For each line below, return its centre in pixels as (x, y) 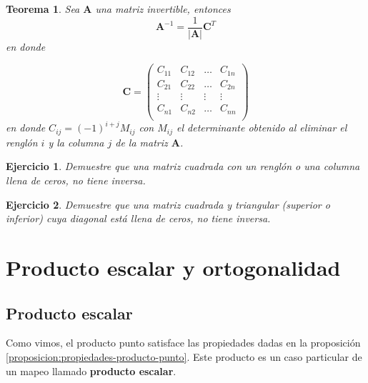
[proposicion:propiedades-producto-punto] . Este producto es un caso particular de (184, 356)
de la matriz (141, 142)
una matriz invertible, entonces (163, 9)
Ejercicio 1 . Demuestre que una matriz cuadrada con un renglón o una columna (183, 166)
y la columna (76, 142)
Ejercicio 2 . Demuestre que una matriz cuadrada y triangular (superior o (168, 204)
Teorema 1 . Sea (43, 9)
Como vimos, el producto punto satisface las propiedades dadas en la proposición (183, 343)
